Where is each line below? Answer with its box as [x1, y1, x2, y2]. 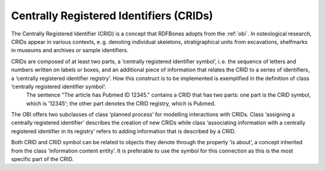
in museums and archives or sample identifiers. [11, 47, 129, 54]
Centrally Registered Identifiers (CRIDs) [11, 9, 214, 22]
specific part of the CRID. [11, 156, 74, 163]
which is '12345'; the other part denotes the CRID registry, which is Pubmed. [26, 100, 216, 107]
